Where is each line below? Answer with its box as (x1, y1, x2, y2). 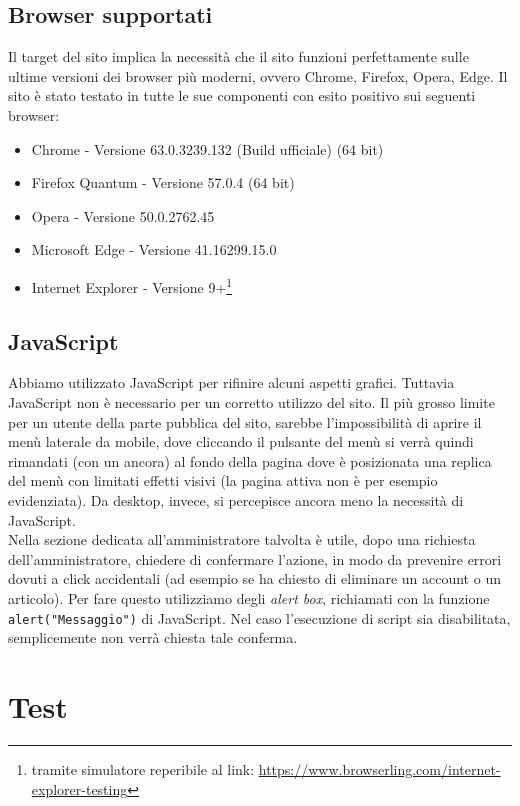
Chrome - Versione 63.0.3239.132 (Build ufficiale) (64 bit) (31, 138, 384, 159)
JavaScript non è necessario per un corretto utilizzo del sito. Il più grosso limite (8, 392, 495, 412)
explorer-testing (31, 778, 128, 799)
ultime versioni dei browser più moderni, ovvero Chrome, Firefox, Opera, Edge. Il (8, 65, 508, 86)
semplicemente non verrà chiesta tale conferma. (8, 627, 298, 648)
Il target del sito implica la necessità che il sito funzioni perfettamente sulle (8, 46, 469, 67)
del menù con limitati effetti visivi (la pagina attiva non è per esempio (8, 470, 438, 491)
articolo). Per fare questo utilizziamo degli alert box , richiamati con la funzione (8, 587, 490, 608)
